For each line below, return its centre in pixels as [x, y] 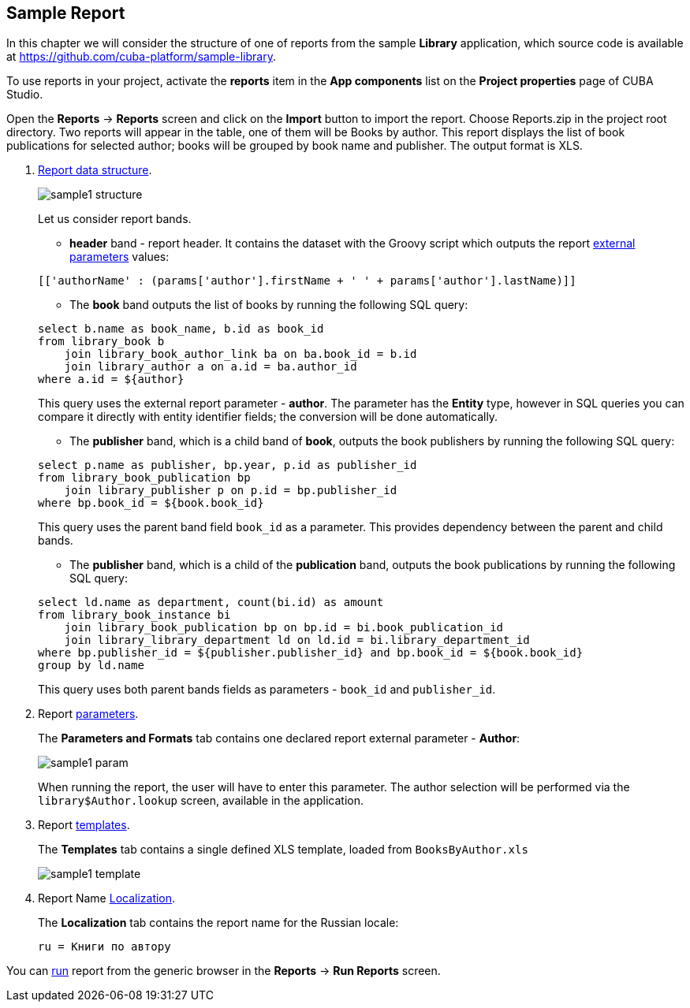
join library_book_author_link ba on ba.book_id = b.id [241, 354]
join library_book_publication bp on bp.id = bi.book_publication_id [284, 628]
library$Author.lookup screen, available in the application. [201, 801]
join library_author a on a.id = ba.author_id [211, 367]
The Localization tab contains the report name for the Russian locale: [218, 923]
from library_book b [101, 342]
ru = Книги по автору [104, 947]
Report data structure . [95, 170]
